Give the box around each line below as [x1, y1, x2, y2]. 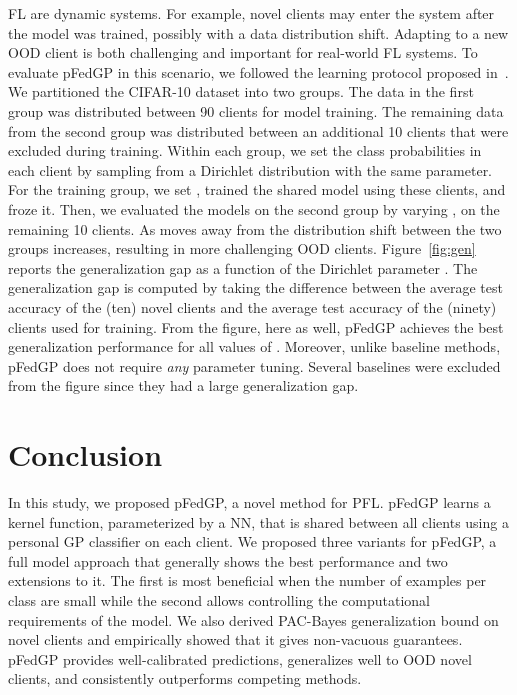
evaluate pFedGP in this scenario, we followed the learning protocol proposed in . [8, 61, 509, 82]
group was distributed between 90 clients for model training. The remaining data [8, 100, 504, 121]
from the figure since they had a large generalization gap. [8, 375, 359, 396]
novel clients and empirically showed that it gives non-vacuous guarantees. [8, 629, 463, 650]
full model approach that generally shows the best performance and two [8, 550, 448, 571]
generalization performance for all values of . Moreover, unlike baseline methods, [8, 336, 501, 357]
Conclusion [8, 434, 163, 475]
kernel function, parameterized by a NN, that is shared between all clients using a [8, 511, 509, 532]
